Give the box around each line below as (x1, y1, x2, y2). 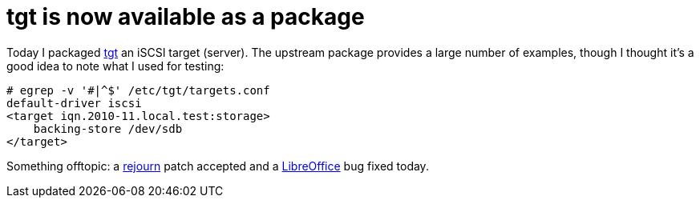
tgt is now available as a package (6, 3, 365, 30)
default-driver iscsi (6, 96, 142, 110)
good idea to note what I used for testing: (6, 58, 225, 73)
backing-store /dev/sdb (33, 122, 183, 135)
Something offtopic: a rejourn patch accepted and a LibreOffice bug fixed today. (6, 158, 429, 173)
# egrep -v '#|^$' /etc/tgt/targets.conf (6, 83, 270, 97)
